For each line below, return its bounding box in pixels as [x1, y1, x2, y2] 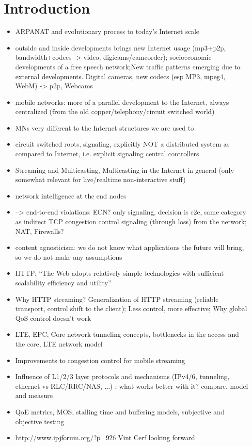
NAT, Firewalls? [15, 226, 64, 236]
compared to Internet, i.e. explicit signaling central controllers [15, 149, 199, 159]
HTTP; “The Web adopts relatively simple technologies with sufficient [15, 268, 224, 278]
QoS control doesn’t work [15, 313, 91, 323]
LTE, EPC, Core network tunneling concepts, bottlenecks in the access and [15, 329, 239, 339]
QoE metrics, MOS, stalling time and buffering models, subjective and [15, 406, 224, 416]
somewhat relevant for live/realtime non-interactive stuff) [15, 174, 186, 184]
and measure [15, 390, 53, 400]
